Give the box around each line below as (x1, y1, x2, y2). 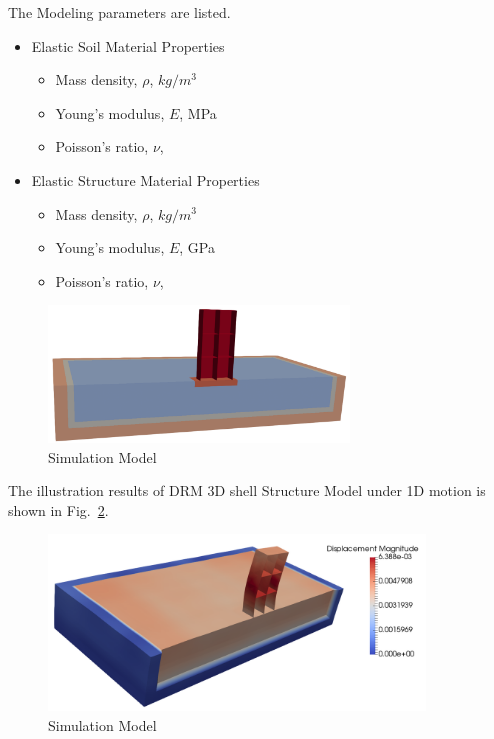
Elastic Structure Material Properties (31, 169, 260, 190)
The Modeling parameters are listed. (8, 2, 231, 22)
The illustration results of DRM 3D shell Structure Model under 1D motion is (8, 480, 486, 501)
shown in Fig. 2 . (8, 499, 109, 520)
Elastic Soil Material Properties (31, 35, 225, 56)
